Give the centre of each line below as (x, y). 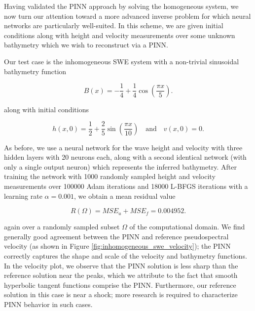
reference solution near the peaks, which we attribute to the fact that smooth (121, 275)
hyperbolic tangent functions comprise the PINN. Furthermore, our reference (120, 285)
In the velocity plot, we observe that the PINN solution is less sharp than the (121, 265)
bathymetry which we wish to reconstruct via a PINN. (86, 45)
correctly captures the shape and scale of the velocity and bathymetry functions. (126, 256)
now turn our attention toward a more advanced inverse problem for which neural (127, 16)
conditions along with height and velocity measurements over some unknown (120, 35)
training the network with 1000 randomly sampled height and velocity (110, 176)
